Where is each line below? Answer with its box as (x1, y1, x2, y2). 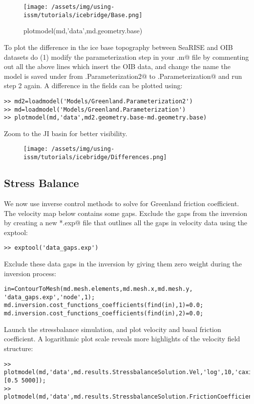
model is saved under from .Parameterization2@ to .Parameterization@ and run (4, 71, 242, 81)
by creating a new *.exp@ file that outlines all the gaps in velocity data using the (4, 217, 248, 228)
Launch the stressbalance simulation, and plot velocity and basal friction (4, 324, 221, 334)
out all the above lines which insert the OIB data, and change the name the (4, 61, 231, 71)
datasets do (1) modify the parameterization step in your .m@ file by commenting (4, 51, 249, 62)
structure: (4, 343, 33, 353)
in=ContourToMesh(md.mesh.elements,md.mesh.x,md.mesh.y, (4, 285, 193, 293)
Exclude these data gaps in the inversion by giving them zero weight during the (4, 258, 242, 268)
